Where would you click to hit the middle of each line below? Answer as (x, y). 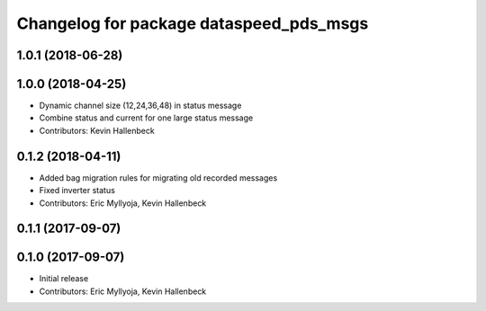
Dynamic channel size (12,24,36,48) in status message (140, 106)
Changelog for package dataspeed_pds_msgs (193, 23)
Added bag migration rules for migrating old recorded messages (158, 178)
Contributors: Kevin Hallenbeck (97, 130)
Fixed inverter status (77, 191)
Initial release (64, 279)
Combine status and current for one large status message (146, 118)
